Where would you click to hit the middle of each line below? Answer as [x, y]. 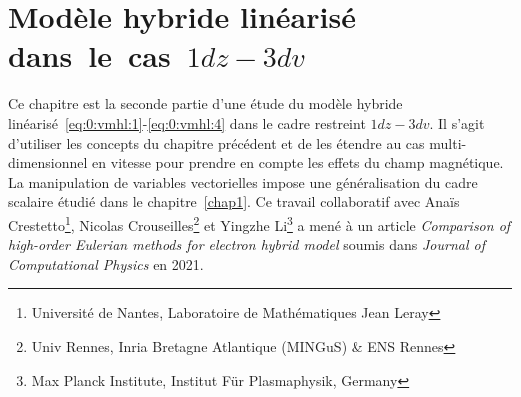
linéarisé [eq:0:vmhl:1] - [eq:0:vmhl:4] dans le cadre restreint [187, 122]
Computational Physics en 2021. [106, 263]
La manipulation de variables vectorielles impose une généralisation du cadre [243, 181]
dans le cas [89, 55]
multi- [448, 142]
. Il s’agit [457, 122]
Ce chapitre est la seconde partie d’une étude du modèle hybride [205, 103]
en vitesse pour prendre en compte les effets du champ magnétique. [298, 162]
